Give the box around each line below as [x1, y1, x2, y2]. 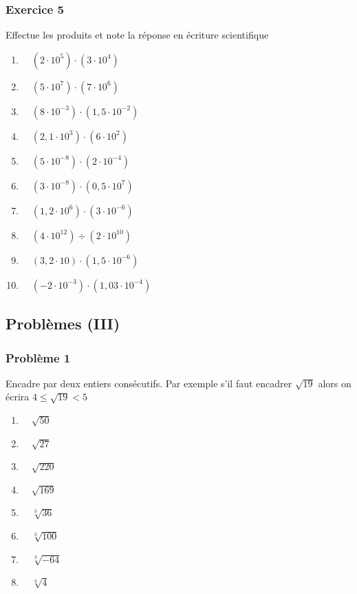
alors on [318, 376, 351, 390]
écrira [6, 389, 30, 404]
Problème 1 [6, 349, 71, 366]
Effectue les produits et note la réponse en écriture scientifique [6, 28, 269, 42]
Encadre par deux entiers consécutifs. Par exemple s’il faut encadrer [6, 376, 292, 390]
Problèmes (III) [6, 313, 120, 334]
